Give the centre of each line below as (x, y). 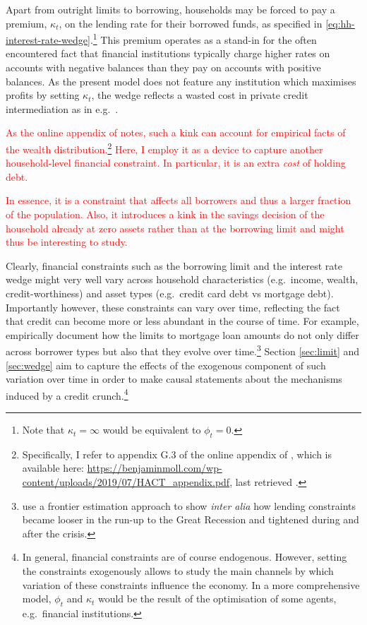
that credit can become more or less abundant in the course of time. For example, (182, 321)
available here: (53, 468)
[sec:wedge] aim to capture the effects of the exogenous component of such (166, 365)
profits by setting (43, 95)
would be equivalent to (152, 430)
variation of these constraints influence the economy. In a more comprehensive (191, 584)
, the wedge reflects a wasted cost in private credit (200, 95)
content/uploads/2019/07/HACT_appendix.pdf (126, 482)
